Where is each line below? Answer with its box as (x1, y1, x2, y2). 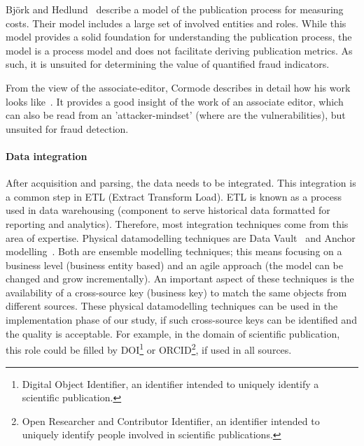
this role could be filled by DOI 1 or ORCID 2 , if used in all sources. (6, 340, 292, 357)
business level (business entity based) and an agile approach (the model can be (6, 257, 344, 272)
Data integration (6, 148, 87, 163)
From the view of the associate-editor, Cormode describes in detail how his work (6, 80, 351, 94)
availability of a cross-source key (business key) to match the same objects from (6, 285, 347, 299)
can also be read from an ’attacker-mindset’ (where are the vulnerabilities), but (6, 108, 346, 122)
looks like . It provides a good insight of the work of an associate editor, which (6, 94, 344, 108)
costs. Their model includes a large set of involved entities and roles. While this (6, 15, 346, 30)
